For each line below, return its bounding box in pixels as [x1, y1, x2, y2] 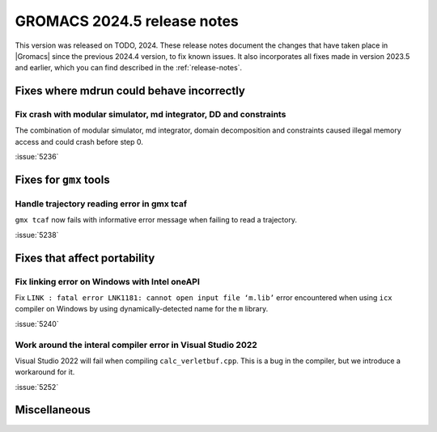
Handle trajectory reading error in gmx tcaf [15, 198, 188, 210]
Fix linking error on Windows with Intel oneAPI [15, 276, 200, 287]
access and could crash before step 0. [15, 137, 143, 146]
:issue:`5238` [15, 230, 59, 239]
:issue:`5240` [15, 319, 60, 328]
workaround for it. [15, 367, 75, 377]
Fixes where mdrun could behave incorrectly [15, 84, 246, 98]
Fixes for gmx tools [15, 173, 110, 187]
